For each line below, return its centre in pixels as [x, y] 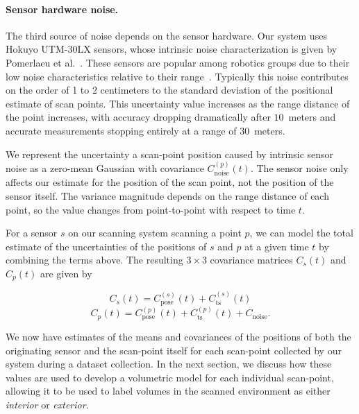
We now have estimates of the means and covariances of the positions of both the [178, 336]
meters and [312, 117]
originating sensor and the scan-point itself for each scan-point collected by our [174, 350]
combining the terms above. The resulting [94, 260]
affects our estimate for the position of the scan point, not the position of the [170, 182]
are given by [66, 273]
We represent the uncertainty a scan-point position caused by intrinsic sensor [170, 154]
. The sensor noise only [299, 167]
